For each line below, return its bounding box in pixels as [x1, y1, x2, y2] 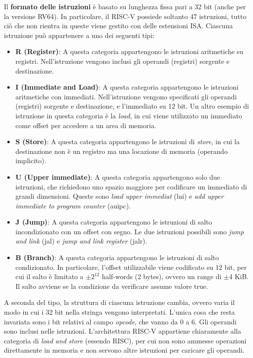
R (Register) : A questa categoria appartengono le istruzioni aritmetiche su [15, 46, 244, 57]
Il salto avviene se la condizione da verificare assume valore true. [15, 281, 208, 291]
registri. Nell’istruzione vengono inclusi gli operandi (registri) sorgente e [15, 56, 230, 66]
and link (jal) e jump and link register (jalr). [15, 236, 147, 246]
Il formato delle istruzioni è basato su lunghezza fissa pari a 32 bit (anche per [4, 1, 246, 11]
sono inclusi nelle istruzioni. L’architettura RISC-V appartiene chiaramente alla [4, 326, 241, 336]
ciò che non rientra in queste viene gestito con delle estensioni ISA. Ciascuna [4, 20, 233, 31]
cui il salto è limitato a [15, 271, 84, 282]
